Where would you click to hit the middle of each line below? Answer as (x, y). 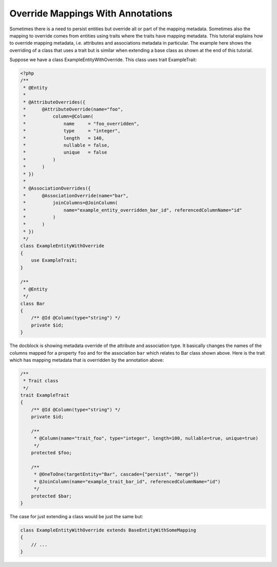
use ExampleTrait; (54, 260)
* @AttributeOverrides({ (54, 102)
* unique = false (65, 152)
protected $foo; (51, 453)
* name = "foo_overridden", (81, 124)
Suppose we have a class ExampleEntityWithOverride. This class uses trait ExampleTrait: (103, 60)
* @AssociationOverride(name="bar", (76, 196)
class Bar (33, 304)
